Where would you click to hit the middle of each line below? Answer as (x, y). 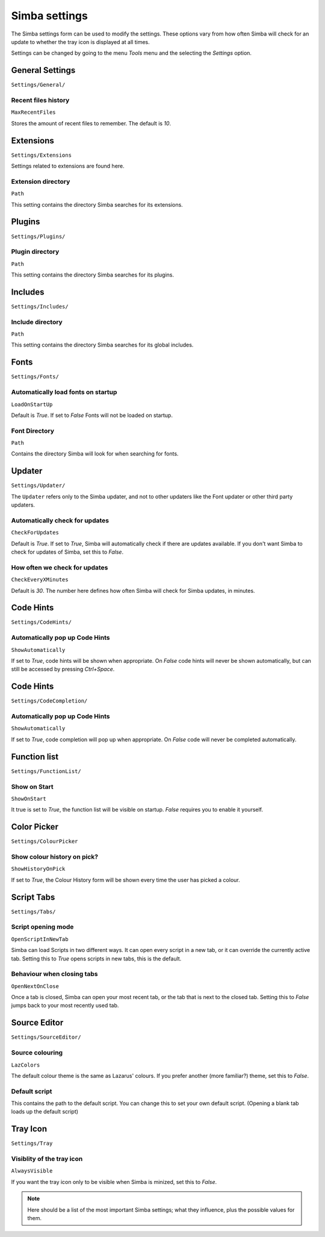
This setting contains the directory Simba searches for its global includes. (102, 345)
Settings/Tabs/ (34, 912)
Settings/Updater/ (38, 486)
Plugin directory (35, 252)
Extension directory (41, 181)
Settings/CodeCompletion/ (49, 701)
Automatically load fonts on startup (64, 392)
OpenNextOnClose (35, 986)
